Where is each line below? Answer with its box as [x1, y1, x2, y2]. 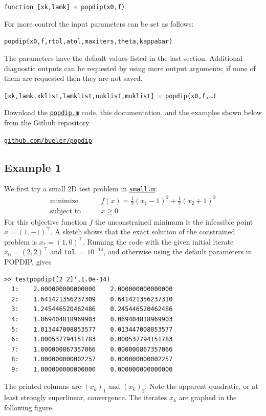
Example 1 [4, 159, 61, 175]
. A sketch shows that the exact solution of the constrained [50, 226, 235, 237]
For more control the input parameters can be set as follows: [4, 18, 194, 29]
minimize [50, 197, 78, 205]
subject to [50, 208, 81, 215]
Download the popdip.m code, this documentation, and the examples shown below [4, 107, 262, 118]
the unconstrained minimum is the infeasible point [95, 216, 253, 227]
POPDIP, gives [4, 256, 52, 267]
